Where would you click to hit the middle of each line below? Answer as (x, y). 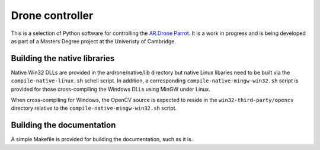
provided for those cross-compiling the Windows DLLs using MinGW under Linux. (111, 89)
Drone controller (52, 15)
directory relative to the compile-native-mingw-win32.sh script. (94, 108)
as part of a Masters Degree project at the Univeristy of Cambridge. (94, 41)
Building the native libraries (63, 58)
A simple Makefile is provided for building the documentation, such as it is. (102, 139)
